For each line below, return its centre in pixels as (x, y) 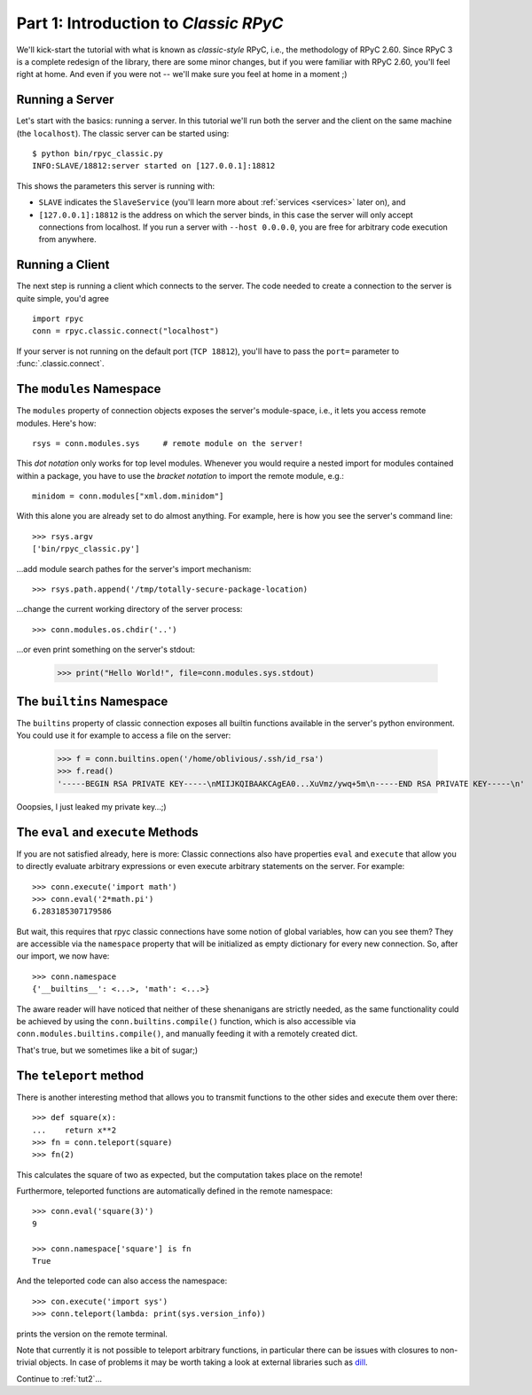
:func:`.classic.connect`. (61, 364)
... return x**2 (74, 1130)
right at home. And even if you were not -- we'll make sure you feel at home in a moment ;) (182, 74)
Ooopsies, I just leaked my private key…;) (92, 806)
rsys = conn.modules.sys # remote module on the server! (168, 443)
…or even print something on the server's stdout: (106, 650)
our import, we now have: (63, 956)
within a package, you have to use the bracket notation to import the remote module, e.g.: (180, 475)
